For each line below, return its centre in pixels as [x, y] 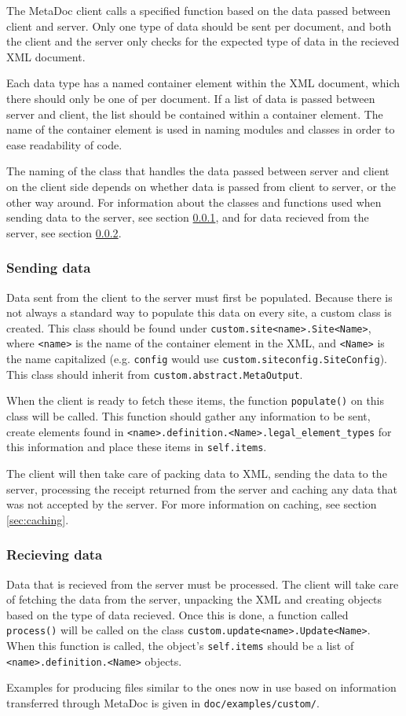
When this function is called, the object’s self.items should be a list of [180, 645]
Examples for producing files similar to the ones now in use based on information [201, 687]
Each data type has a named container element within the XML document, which [203, 83]
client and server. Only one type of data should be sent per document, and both [199, 26]
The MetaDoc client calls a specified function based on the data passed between [199, 10]
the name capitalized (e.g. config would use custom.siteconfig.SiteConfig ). [197, 359]
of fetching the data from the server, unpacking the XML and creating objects [194, 599]
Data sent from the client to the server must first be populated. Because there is [199, 297]
